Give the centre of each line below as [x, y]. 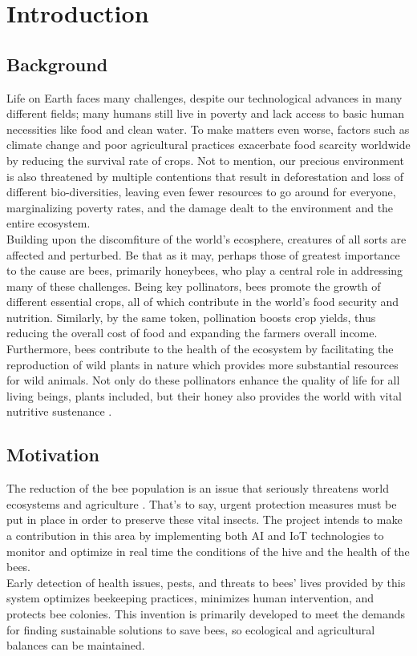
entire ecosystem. [49, 223]
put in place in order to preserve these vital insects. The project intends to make [204, 519]
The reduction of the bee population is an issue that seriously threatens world [198, 488]
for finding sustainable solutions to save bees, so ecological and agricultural [191, 629]
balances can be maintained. [76, 645]
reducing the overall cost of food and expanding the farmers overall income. [192, 333]
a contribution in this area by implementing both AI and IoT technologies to [195, 535]
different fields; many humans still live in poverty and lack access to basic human [205, 113]
